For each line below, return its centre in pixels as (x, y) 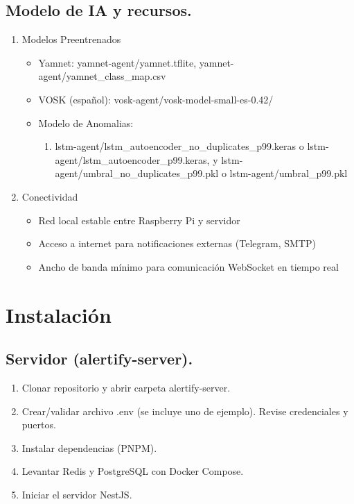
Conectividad (50, 196)
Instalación (59, 314)
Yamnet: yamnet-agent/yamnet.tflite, (117, 62)
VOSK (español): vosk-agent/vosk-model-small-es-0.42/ (156, 99)
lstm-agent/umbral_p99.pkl (289, 173)
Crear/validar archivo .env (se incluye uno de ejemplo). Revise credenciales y (185, 411)
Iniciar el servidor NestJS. (77, 494)
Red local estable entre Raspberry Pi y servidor (139, 220)
